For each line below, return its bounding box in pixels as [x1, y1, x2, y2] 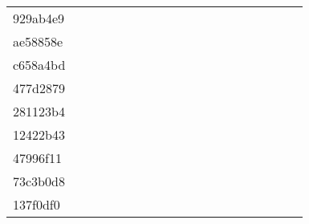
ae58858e [13, 32, 63, 51]
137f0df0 [13, 195, 60, 214]
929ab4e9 [13, 9, 65, 27]
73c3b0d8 [13, 172, 65, 190]
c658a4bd [13, 55, 66, 74]
